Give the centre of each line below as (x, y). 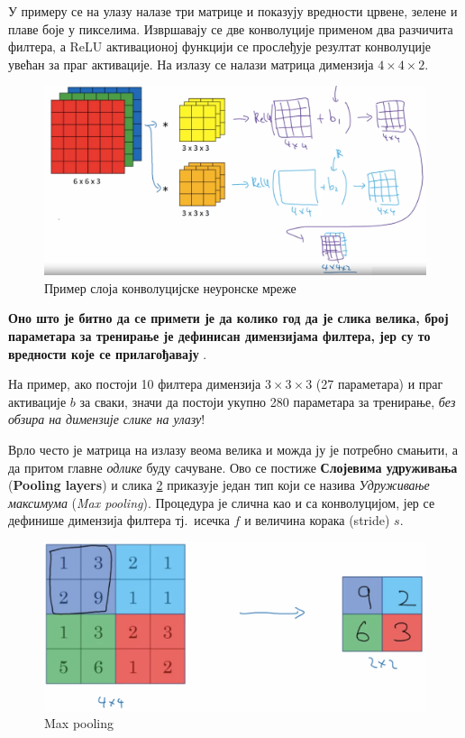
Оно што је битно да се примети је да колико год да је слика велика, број (228, 318)
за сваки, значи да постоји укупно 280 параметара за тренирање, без (268, 401)
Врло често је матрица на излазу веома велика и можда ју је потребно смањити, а (233, 450)
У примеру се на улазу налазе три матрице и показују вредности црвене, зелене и (233, 11)
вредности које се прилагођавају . (108, 353)
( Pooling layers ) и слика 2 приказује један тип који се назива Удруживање (219, 485)
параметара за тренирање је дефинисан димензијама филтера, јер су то (219, 336)
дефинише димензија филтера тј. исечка (119, 520)
